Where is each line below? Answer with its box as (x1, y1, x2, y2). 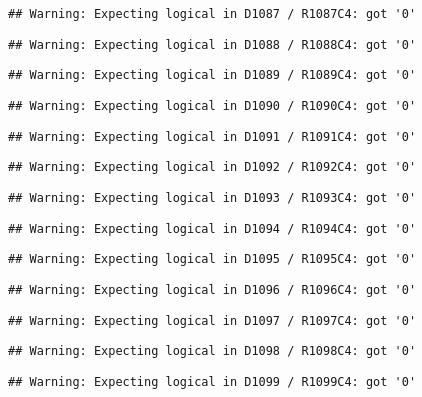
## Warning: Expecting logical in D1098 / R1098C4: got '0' (8, 344, 417, 359)
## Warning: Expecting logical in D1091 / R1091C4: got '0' (8, 129, 417, 144)
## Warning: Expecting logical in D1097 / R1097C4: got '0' (8, 313, 417, 328)
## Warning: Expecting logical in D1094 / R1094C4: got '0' (8, 221, 417, 236)
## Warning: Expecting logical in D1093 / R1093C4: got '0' (8, 190, 417, 205)
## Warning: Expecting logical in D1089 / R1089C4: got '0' (8, 68, 417, 83)
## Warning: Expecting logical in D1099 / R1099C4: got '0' (8, 374, 417, 389)
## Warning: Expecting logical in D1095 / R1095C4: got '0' (8, 252, 417, 267)
